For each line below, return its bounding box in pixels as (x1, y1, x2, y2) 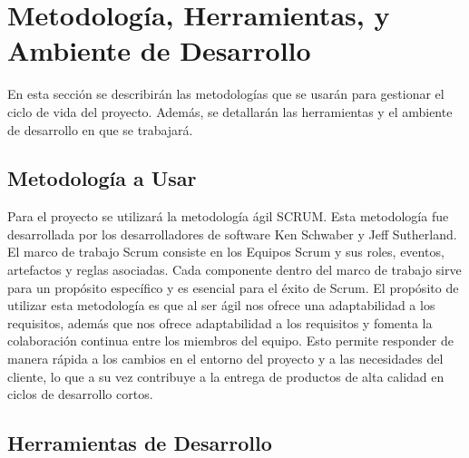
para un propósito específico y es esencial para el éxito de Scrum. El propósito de (7, 278, 459, 297)
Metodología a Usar (7, 164, 197, 192)
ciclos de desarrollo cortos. (7, 385, 153, 404)
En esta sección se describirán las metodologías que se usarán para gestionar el (7, 84, 445, 103)
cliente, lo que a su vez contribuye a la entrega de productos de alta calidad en (7, 366, 445, 385)
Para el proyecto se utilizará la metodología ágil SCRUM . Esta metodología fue (7, 207, 449, 226)
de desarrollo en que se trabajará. (7, 120, 193, 139)
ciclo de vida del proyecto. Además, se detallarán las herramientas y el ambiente (7, 102, 453, 121)
